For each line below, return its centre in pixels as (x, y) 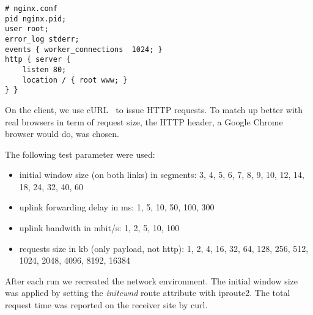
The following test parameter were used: (80, 154)
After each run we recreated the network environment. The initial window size (151, 280)
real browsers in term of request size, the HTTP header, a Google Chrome (144, 121)
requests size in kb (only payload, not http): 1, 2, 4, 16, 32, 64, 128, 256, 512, (164, 248)
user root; (27, 29)
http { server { (38, 60)
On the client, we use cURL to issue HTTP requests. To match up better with (154, 109)
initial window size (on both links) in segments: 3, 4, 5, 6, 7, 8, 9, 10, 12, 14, (162, 175)
